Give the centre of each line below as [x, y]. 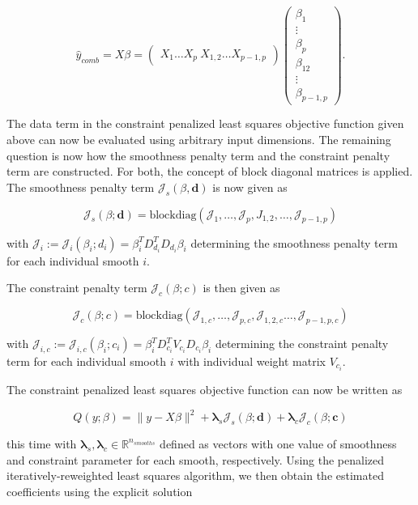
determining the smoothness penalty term [294, 242]
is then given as [241, 288]
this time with [42, 443]
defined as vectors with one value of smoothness [278, 443]
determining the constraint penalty [302, 343]
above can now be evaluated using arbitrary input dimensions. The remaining [199, 140]
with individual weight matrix [252, 361]
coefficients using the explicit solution [100, 491]
